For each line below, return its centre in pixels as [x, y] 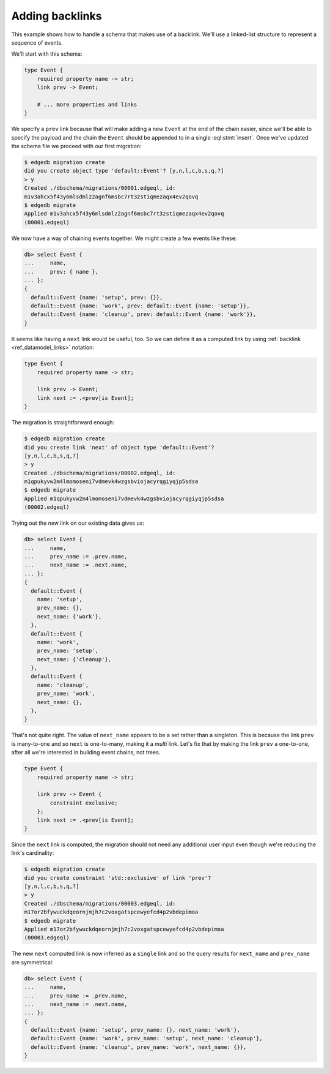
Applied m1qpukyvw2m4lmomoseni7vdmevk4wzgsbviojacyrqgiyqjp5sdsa [124, 498]
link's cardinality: [33, 853]
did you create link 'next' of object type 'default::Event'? [119, 447]
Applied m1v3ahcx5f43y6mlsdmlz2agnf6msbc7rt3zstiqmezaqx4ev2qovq [124, 214]
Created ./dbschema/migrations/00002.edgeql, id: [100, 473]
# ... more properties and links [87, 104]
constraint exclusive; [84, 803]
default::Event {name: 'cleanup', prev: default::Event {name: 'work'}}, [144, 314]
